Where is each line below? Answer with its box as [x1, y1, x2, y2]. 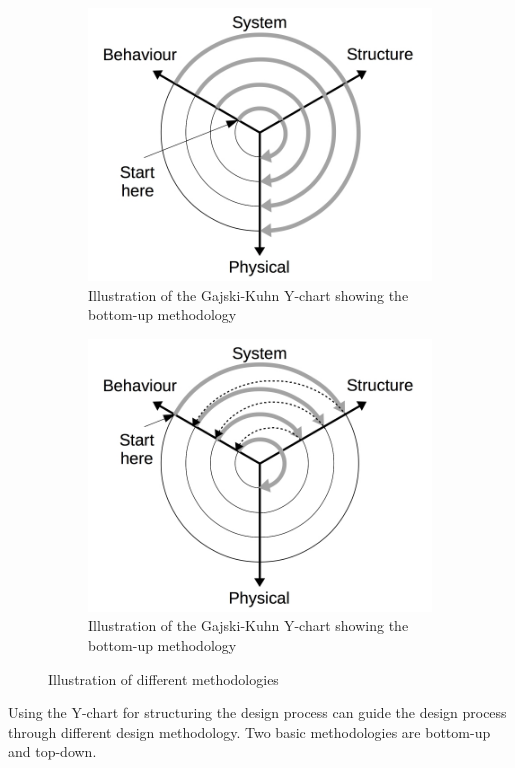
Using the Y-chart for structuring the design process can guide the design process [8, 702, 507, 723]
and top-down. [8, 741, 97, 762]
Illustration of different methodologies [48, 668, 279, 689]
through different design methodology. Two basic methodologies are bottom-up [8, 721, 491, 742]
